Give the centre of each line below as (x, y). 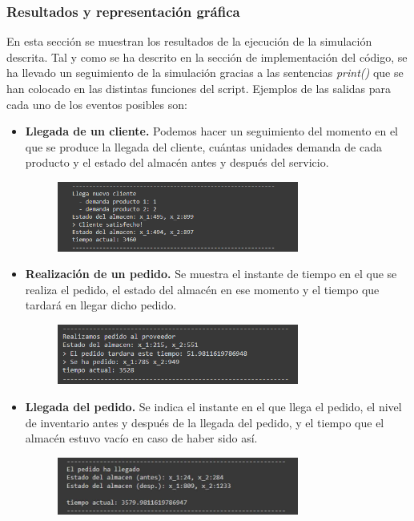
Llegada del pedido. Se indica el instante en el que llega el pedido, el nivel (213, 407)
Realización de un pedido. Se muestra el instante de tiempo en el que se (211, 274)
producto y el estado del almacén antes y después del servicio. (177, 162)
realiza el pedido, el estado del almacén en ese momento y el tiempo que (202, 289)
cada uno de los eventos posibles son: (97, 104)
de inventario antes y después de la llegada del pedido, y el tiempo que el (205, 422)
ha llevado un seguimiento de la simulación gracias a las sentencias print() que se (205, 73)
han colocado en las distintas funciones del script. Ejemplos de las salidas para (199, 88)
